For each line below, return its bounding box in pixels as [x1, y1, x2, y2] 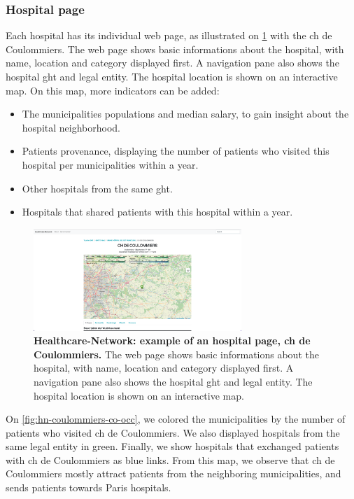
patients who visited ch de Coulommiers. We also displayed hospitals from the [6, 425, 340, 440]
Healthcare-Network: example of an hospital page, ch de [34, 333, 311, 348]
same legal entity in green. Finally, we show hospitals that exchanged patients [6, 439, 339, 454]
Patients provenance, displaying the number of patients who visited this [22, 143, 330, 158]
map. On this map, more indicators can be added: [6, 83, 220, 97]
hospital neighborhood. [22, 120, 120, 134]
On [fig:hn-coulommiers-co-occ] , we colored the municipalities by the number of [6, 412, 346, 426]
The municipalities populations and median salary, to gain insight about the [22, 106, 349, 121]
